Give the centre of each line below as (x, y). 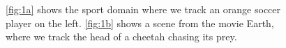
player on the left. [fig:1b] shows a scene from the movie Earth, (140, 23)
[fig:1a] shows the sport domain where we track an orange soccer (143, 9)
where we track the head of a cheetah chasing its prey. (121, 37)
